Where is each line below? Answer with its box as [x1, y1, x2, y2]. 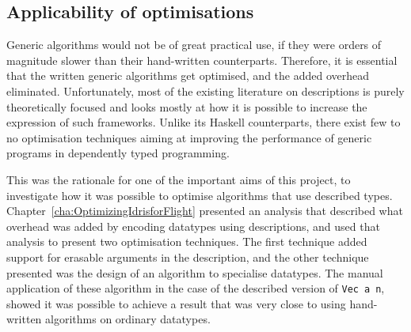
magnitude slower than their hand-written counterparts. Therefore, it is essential [6, 51, 398, 68]
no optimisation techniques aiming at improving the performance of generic [6, 129, 372, 145]
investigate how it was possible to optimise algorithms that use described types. [6, 187, 393, 203]
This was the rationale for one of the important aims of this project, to [6, 171, 351, 187]
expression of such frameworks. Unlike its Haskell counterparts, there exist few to [6, 114, 401, 130]
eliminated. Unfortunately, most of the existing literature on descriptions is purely [6, 82, 405, 99]
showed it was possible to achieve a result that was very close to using [6, 295, 346, 311]
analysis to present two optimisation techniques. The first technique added [6, 233, 367, 250]
